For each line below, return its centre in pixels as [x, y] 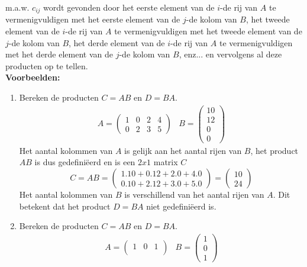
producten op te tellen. [47, 65]
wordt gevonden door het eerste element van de [129, 7]
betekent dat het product [65, 206]
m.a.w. [17, 7]
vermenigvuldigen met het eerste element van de [93, 19]
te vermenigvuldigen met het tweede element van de [208, 31]
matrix [166, 162]
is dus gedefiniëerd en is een [85, 162]
